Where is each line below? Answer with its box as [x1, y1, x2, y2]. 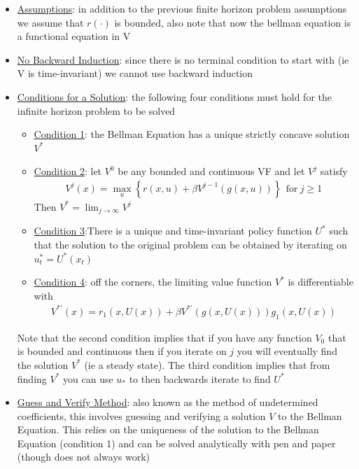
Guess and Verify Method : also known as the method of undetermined [17, 395, 318, 409]
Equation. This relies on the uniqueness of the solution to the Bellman [17, 422, 319, 437]
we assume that [17, 15, 84, 29]
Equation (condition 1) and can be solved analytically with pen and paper [17, 435, 336, 450]
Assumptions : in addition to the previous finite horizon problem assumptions [17, 1, 347, 15]
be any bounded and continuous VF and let [118, 164, 305, 178]
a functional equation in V [17, 29, 131, 43]
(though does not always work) [17, 449, 150, 464]
